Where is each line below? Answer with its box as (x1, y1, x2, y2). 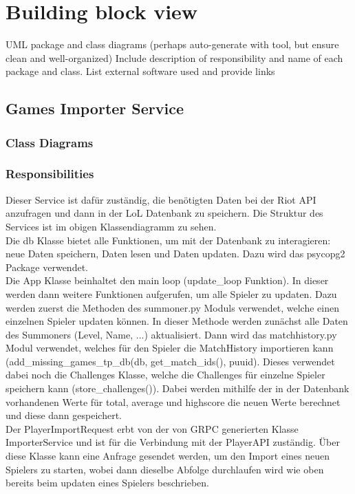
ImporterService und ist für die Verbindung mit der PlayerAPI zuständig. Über (6, 435, 340, 449)
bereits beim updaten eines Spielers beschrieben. (6, 475, 209, 490)
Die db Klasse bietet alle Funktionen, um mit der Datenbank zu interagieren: (6, 233, 331, 247)
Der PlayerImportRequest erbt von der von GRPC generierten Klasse (6, 421, 299, 436)
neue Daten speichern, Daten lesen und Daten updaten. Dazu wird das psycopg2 (6, 246, 345, 261)
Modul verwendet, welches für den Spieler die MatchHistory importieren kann (6, 341, 334, 355)
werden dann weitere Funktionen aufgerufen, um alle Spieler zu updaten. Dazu (6, 286, 337, 301)
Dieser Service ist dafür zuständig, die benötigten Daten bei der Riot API (6, 192, 316, 206)
